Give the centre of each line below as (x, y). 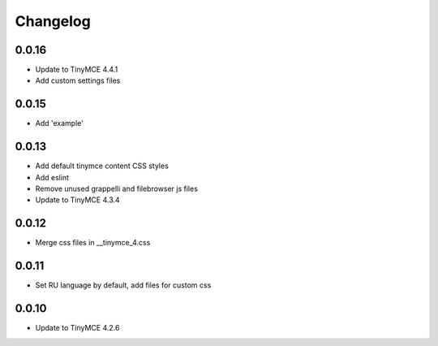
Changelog (53, 21)
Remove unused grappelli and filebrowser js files (117, 189)
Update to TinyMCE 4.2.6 (77, 328)
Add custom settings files (78, 80)
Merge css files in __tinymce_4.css (93, 243)
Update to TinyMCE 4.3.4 (78, 200)
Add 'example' (60, 123)
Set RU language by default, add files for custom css (123, 285)
